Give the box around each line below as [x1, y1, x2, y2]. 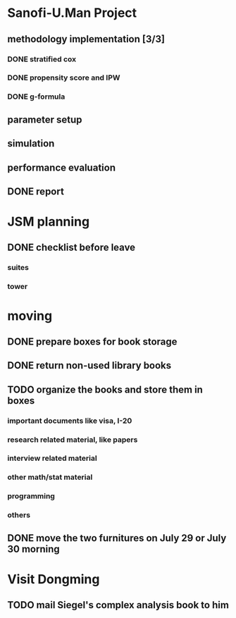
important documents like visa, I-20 [7, 416, 132, 426]
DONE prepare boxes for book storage [7, 335, 178, 347]
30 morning [7, 543, 60, 555]
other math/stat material [7, 472, 93, 482]
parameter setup [7, 113, 82, 125]
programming [7, 491, 55, 501]
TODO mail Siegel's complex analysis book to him [7, 599, 229, 611]
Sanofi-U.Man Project [7, 5, 137, 21]
